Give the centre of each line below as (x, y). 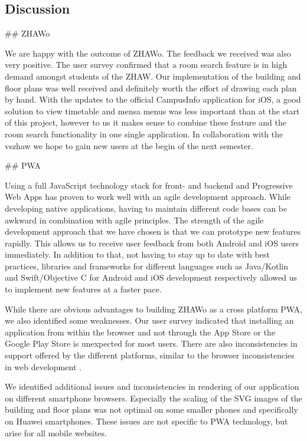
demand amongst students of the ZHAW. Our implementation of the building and (153, 76)
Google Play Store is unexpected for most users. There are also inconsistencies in (151, 343)
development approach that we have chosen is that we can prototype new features (153, 231)
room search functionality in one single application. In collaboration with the (144, 134)
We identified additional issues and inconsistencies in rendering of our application (152, 386)
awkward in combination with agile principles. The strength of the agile (134, 220)
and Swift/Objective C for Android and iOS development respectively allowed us (151, 277)
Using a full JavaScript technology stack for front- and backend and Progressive (149, 185)
